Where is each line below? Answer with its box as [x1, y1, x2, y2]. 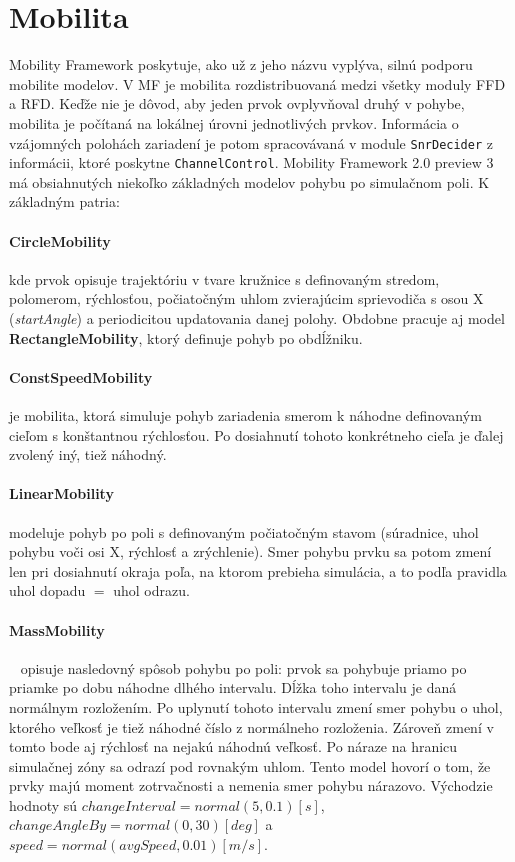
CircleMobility [9, 230, 111, 251]
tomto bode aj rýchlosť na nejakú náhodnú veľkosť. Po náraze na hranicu [9, 736, 458, 757]
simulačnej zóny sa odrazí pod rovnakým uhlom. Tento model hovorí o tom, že [9, 755, 491, 776]
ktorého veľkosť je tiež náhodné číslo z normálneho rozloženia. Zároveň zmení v [9, 716, 494, 737]
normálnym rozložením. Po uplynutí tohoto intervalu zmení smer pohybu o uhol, [9, 696, 503, 717]
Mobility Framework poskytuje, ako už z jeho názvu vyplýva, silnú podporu [9, 54, 473, 75]
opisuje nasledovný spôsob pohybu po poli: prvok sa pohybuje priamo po [20, 657, 467, 678]
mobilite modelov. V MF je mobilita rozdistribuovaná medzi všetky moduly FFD [9, 73, 506, 94]
